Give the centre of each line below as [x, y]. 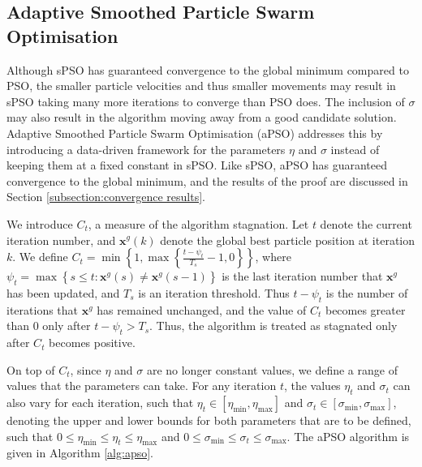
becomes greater [365, 309]
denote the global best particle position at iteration [288, 240]
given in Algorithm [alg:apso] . [80, 453]
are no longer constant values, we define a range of [272, 369]
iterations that [43, 309]
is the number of [367, 292]
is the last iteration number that [302, 276]
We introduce [40, 223]
